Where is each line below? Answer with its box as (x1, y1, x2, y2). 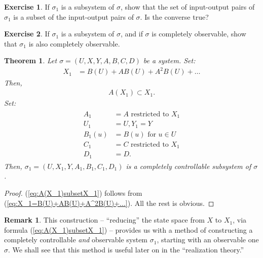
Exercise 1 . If (4, 2, 50, 12)
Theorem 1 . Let (4, 55, 57, 66)
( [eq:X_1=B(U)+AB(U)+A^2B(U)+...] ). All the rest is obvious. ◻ (4, 197, 214, 208)
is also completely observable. (28, 38, 120, 49)
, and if (120, 28, 143, 39)
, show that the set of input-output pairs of (120, 2, 255, 12)
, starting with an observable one (157, 234, 259, 245)
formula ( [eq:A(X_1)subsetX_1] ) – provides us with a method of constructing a (4, 224, 253, 235)
